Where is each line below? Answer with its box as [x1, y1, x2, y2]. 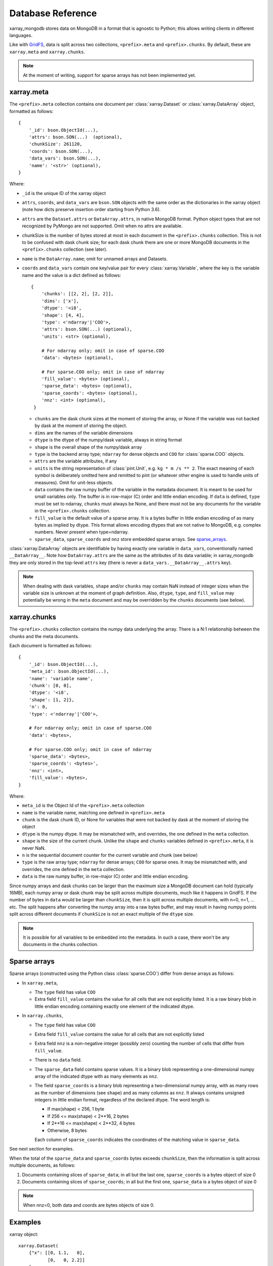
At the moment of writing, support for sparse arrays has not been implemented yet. [23, 72, 196, 78]
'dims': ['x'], [41, 298, 79, 304]
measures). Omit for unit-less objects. [34, 479, 114, 486]
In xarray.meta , [22, 980, 58, 986]
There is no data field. [34, 1057, 82, 1063]
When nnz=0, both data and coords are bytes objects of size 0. [23, 1202, 155, 1208]
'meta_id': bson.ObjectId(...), [28, 668, 109, 675]
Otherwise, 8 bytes [47, 1127, 87, 1133]
